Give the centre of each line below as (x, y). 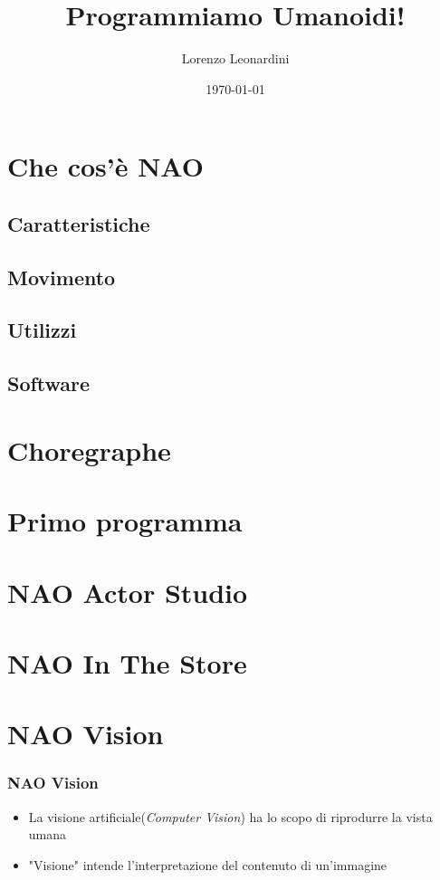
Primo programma (125, 521)
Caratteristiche (79, 223)
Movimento (62, 277)
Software (49, 383)
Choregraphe (89, 450)
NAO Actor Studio (128, 592)
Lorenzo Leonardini (235, 58)
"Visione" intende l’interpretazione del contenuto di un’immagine (208, 864)
